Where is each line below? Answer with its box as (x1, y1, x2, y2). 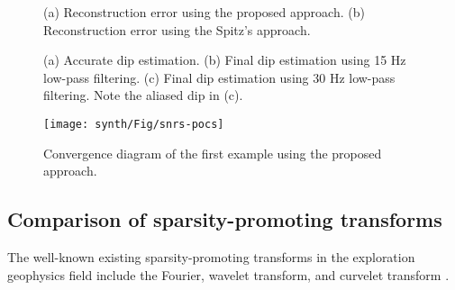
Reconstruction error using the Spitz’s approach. (43, 20, 311, 39)
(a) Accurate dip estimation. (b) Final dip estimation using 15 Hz (43, 50, 406, 69)
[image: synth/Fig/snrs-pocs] (43, 117, 224, 131)
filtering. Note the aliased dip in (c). (43, 86, 243, 104)
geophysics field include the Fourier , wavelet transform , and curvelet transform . (7, 265, 450, 284)
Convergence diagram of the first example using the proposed (43, 143, 382, 162)
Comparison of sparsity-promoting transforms (7, 205, 442, 233)
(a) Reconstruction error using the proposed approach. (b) (43, 3, 365, 21)
